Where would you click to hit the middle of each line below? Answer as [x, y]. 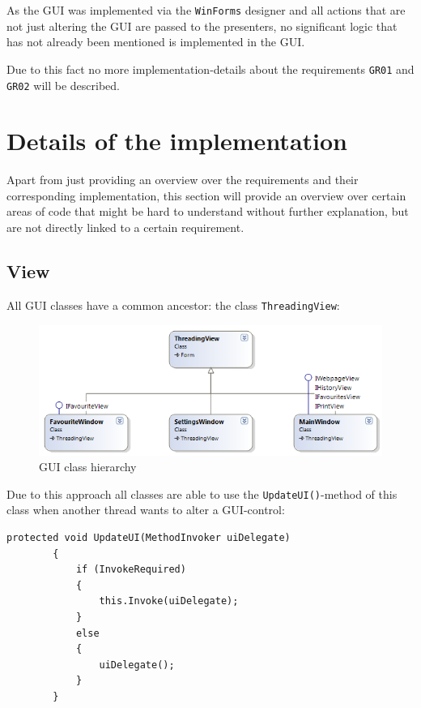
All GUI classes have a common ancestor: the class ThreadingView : [173, 305]
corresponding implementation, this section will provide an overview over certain [206, 195]
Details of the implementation [177, 141]
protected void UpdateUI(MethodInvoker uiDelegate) [149, 538]
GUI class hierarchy [88, 467]
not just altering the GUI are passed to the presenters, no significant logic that [202, 26]
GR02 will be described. [63, 85]
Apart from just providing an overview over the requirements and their [183, 180]
